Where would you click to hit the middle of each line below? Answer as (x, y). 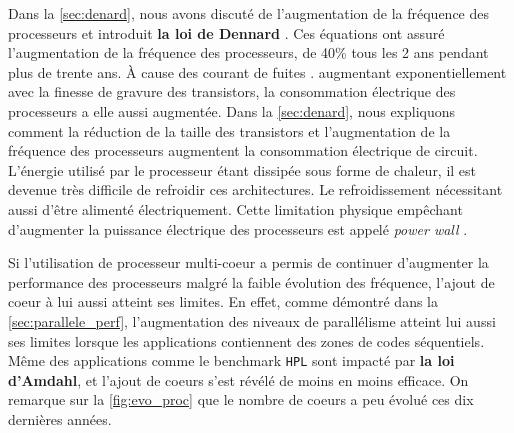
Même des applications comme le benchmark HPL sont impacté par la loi (231, 360)
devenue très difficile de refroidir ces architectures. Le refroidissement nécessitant (255, 189)
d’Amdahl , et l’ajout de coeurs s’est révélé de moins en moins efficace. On (238, 379)
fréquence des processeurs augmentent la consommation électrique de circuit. (243, 150)
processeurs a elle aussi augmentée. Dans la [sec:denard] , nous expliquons (232, 110)
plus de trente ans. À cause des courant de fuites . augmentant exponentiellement (257, 71)
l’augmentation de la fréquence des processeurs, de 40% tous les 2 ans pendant (248, 52)
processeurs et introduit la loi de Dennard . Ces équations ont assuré (226, 32)
